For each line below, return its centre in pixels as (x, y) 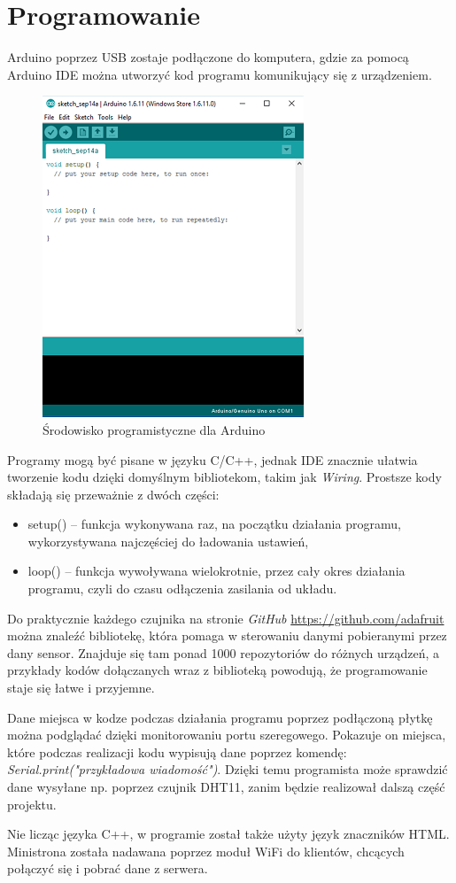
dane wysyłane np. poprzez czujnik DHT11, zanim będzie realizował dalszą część (226, 786)
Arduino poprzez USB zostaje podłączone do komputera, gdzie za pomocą (208, 57)
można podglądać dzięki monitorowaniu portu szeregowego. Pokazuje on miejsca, (227, 735)
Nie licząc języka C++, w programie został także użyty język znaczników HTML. (228, 834)
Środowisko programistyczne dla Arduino (154, 429)
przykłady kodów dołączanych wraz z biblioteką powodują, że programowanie (217, 670)
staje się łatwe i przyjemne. (81, 688)
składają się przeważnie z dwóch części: (113, 494)
